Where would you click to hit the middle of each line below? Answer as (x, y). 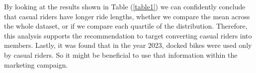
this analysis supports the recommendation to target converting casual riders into (128, 35)
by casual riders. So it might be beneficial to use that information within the (121, 55)
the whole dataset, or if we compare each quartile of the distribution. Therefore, (126, 26)
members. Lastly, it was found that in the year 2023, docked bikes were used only (128, 45)
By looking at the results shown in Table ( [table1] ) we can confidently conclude (125, 6)
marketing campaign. (36, 64)
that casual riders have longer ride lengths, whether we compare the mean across (127, 16)
